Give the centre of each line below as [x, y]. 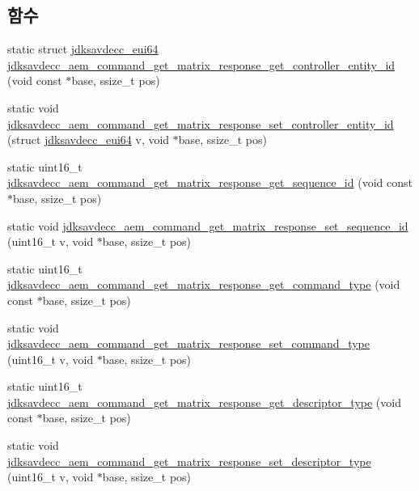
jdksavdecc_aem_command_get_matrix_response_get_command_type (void [204, 284]
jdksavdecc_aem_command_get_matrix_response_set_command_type [188, 343]
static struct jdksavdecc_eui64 [83, 49]
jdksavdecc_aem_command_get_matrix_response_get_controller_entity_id [201, 64]
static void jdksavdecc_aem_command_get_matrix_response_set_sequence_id [208, 225]
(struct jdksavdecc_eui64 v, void [89, 140]
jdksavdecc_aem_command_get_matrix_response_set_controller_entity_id [201, 123]
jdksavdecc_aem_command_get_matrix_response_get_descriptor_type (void [204, 402]
